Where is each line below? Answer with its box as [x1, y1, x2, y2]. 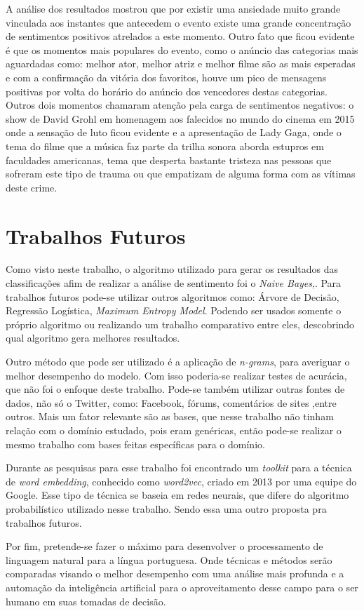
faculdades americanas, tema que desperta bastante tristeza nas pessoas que [6, 152, 332, 167]
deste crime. [6, 180, 58, 194]
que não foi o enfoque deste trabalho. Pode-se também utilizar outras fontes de [6, 382, 345, 396]
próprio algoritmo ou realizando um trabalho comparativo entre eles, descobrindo [6, 316, 355, 331]
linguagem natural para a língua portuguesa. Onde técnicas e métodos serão [6, 552, 332, 567]
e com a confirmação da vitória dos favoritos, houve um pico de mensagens [6, 69, 327, 84]
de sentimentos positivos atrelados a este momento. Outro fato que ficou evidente [6, 29, 355, 43]
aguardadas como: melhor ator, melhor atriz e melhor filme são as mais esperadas [6, 56, 356, 71]
